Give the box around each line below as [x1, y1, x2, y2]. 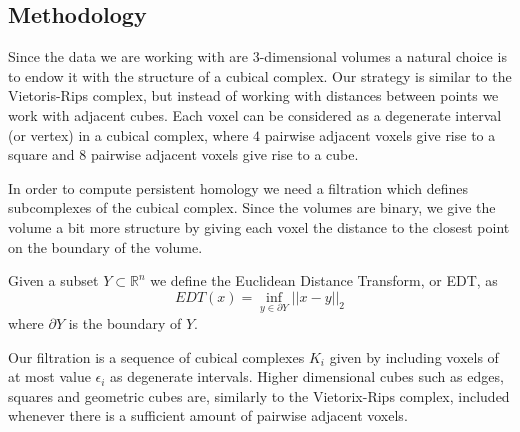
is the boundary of [68, 312, 182, 333]
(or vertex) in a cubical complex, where [8, 124, 249, 145]
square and [8, 144, 75, 165]
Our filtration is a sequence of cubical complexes [8, 346, 305, 367]
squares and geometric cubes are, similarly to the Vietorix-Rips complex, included [8, 385, 510, 406]
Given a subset [8, 270, 99, 291]
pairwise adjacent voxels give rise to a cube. [90, 144, 359, 165]
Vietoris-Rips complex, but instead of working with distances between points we [8, 85, 499, 106]
